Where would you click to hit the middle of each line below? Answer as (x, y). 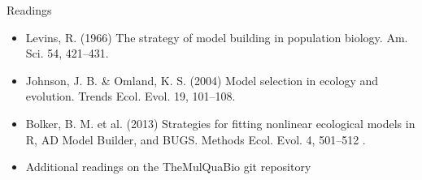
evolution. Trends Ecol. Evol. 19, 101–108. (131, 96)
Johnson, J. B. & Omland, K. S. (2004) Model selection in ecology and (202, 80)
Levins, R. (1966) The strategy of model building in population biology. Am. (217, 37)
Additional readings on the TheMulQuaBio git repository (168, 167)
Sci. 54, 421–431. (67, 53)
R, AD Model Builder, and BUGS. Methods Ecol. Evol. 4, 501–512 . (196, 139)
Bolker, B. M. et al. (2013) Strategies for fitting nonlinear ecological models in (220, 123)
